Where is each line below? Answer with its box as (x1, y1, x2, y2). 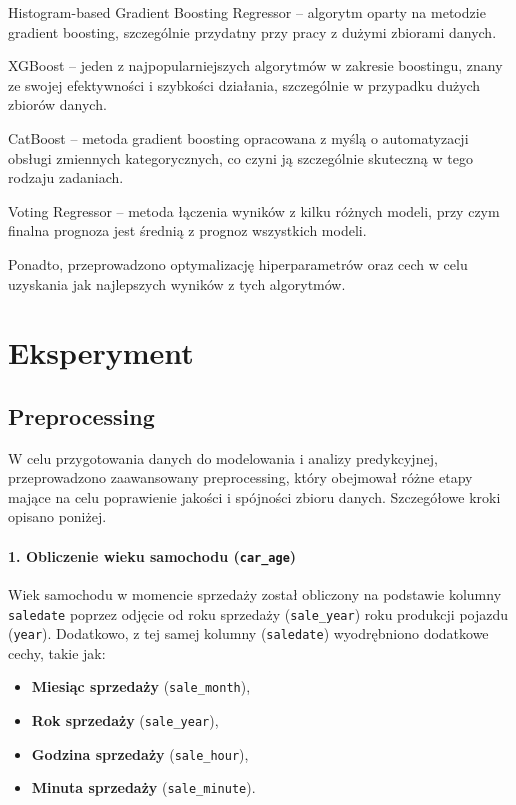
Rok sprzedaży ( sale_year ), (31, 710, 219, 731)
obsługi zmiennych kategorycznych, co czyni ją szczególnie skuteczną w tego (8, 147, 473, 168)
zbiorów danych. (8, 94, 107, 115)
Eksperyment (8, 332, 194, 373)
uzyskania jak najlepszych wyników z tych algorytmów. (8, 273, 346, 294)
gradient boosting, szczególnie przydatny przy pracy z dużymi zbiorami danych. (8, 21, 497, 42)
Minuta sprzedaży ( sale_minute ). (31, 777, 256, 798)
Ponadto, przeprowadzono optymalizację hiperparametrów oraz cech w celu (8, 253, 468, 274)
